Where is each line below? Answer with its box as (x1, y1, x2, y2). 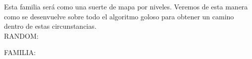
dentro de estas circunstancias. (4, 21, 97, 31)
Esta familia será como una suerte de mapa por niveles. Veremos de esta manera (4, 1, 248, 11)
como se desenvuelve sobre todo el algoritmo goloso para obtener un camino (4, 11, 234, 21)
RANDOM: (4, 30, 39, 41)
